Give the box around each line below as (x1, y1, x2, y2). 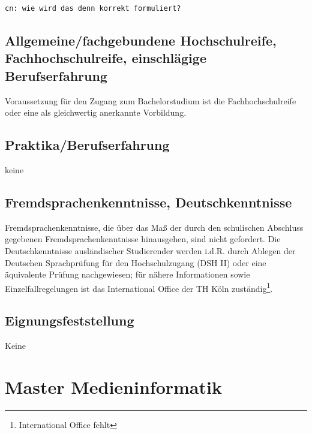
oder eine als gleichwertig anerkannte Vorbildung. (5, 106, 187, 119)
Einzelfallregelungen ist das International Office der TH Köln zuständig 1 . (5, 280, 273, 294)
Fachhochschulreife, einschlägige (5, 49, 206, 67)
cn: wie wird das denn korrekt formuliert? (5, 4, 181, 13)
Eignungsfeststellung (5, 311, 134, 330)
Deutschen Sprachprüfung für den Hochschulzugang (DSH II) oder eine (5, 256, 266, 269)
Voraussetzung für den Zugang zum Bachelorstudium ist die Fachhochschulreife (5, 94, 296, 107)
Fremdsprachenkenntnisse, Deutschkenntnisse (5, 192, 292, 211)
